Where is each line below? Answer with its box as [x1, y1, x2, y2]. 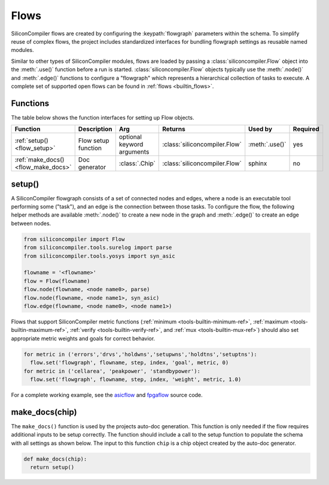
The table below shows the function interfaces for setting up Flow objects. [11, 114, 194, 121]
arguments [118, 148, 150, 156]
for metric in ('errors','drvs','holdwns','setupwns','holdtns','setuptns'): [23, 350, 257, 358]
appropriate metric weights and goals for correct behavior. [11, 335, 156, 342]
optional [118, 133, 142, 141]
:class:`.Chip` [118, 159, 156, 167]
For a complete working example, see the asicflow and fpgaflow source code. [11, 391, 203, 398]
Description [78, 125, 113, 133]
